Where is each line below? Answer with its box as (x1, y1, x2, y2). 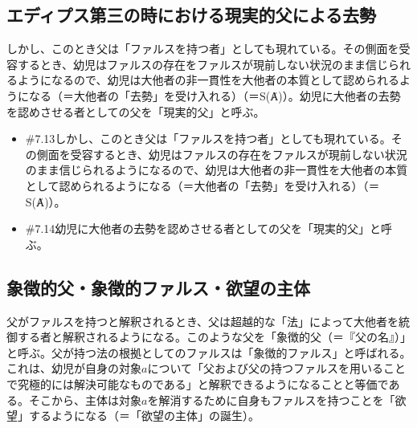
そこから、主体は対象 (28, 391, 141, 408)
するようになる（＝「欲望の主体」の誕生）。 (28, 407, 260, 424)
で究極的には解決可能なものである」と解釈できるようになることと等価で (6, 375, 389, 392)
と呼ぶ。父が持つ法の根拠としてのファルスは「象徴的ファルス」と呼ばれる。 (6, 344, 411, 361)
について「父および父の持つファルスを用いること (147, 360, 406, 377)
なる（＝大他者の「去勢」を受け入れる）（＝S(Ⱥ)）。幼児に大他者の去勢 (28, 87, 401, 104)
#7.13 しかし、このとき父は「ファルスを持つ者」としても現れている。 (25, 130, 391, 147)
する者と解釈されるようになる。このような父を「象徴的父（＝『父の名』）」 (17, 328, 411, 345)
